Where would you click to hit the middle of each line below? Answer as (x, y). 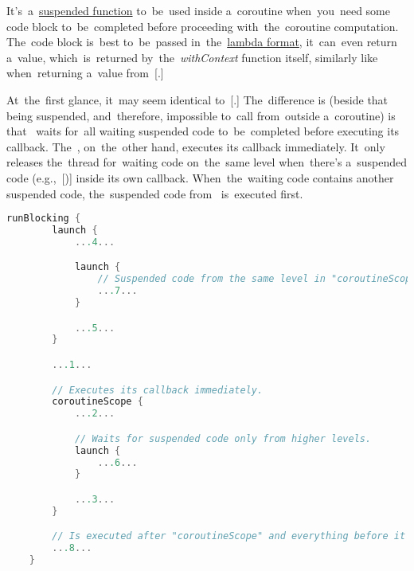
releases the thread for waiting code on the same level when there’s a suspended (207, 162)
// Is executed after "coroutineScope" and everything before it (229, 536)
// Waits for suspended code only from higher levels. (223, 438)
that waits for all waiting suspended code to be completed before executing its (203, 131)
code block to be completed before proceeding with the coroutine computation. (203, 26)
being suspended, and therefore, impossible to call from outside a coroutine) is (201, 115)
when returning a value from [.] (85, 73)
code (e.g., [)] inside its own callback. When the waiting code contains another (200, 177)
